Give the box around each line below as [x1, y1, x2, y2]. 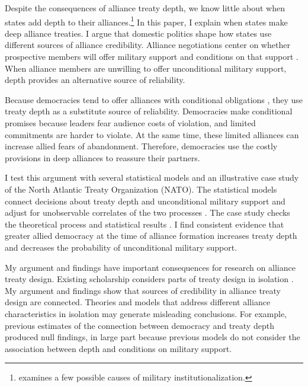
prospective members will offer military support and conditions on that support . [5, 50, 299, 63]
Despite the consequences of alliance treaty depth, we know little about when [5, 2, 285, 14]
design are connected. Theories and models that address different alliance [5, 296, 271, 308]
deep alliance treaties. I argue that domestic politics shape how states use [5, 27, 272, 39]
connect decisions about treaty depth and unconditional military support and [5, 194, 285, 207]
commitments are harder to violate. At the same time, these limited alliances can [5, 128, 299, 140]
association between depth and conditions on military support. [5, 342, 232, 354]
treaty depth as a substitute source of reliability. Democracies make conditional [5, 105, 293, 117]
